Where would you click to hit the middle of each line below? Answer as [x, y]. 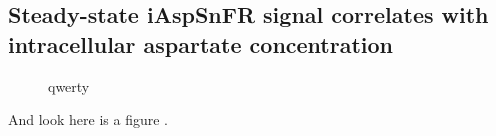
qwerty [69, 85]
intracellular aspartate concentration [201, 43]
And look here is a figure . [88, 119]
